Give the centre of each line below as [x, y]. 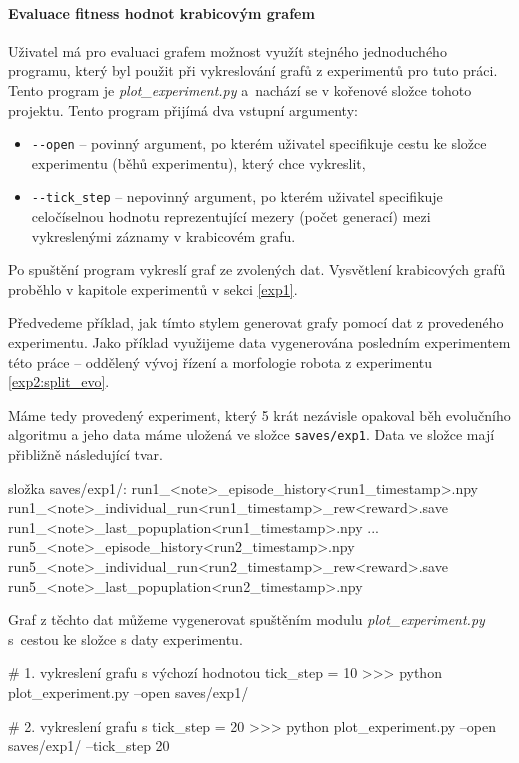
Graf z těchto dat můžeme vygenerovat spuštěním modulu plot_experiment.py [246, 619]
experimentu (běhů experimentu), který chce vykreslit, [198, 162]
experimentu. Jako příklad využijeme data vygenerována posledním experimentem [259, 342]
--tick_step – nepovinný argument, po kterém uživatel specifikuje [237, 196]
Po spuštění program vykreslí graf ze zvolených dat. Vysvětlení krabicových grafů [257, 269]
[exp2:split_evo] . [59, 381]
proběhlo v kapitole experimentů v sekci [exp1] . [153, 288]
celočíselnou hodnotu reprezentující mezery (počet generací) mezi [231, 216]
